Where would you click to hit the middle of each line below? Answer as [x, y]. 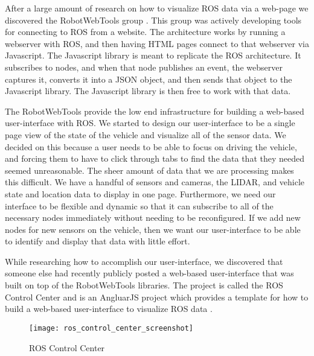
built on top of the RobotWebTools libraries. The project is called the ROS [144, 285]
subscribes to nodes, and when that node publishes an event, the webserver [144, 67]
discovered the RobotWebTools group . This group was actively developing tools [153, 20]
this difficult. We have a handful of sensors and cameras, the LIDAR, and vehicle [155, 182]
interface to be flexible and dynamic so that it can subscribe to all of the [139, 205]
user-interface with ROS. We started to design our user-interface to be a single [150, 123]
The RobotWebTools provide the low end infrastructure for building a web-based [155, 111]
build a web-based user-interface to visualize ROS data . [109, 309]
